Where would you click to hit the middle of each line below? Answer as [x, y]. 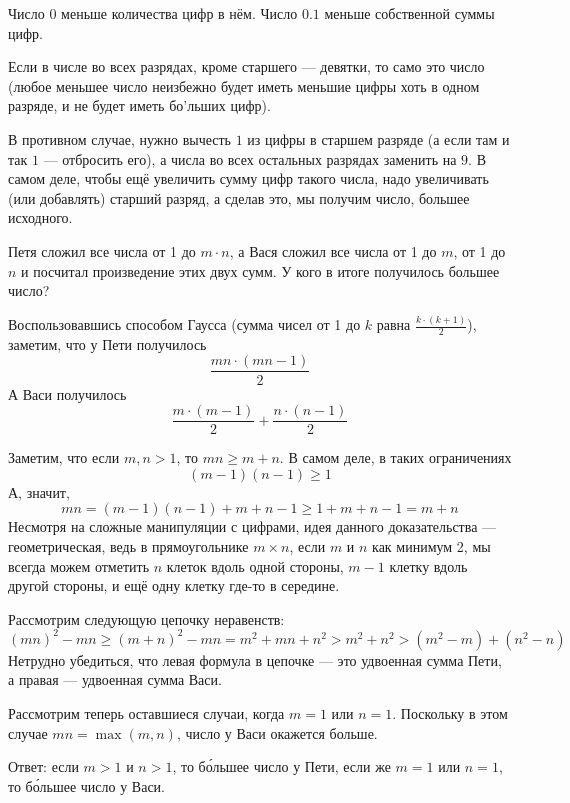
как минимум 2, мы [431, 545]
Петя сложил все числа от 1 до [102, 250]
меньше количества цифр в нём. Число [179, 13]
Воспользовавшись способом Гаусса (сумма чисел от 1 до [184, 324]
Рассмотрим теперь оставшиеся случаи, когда [146, 713]
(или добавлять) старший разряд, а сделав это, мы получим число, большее [239, 197]
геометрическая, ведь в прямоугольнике [128, 545]
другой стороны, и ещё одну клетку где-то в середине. [174, 585]
